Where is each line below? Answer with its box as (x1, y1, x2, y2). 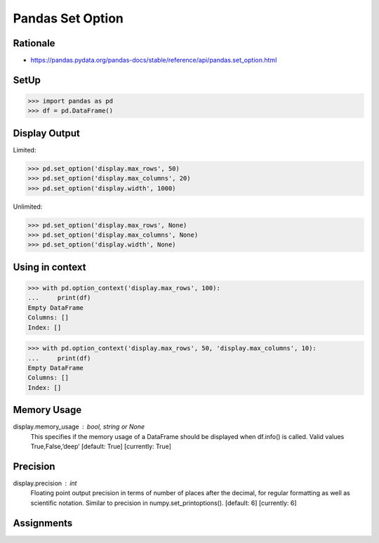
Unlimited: (13, 202, 43, 211)
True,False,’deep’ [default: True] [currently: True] (30, 443, 172, 451)
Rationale (13, 37, 55, 49)
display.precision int (13, 478, 77, 488)
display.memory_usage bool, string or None (13, 422, 145, 431)
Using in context (13, 261, 86, 273)
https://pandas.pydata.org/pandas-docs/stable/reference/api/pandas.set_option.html (30, 56, 277, 65)
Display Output (13, 127, 80, 139)
